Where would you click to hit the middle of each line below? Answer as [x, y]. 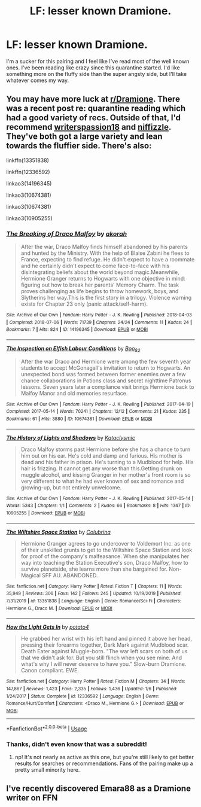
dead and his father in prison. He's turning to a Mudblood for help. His [107, 462]
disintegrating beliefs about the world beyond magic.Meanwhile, [100, 272]
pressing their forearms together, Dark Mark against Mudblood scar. [105, 645]
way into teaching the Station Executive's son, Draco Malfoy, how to [104, 562]
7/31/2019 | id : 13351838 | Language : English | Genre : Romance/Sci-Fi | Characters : [94, 601]
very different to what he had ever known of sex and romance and [102, 481]
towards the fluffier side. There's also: [79, 146]
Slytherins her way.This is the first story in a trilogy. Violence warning [106, 298]
